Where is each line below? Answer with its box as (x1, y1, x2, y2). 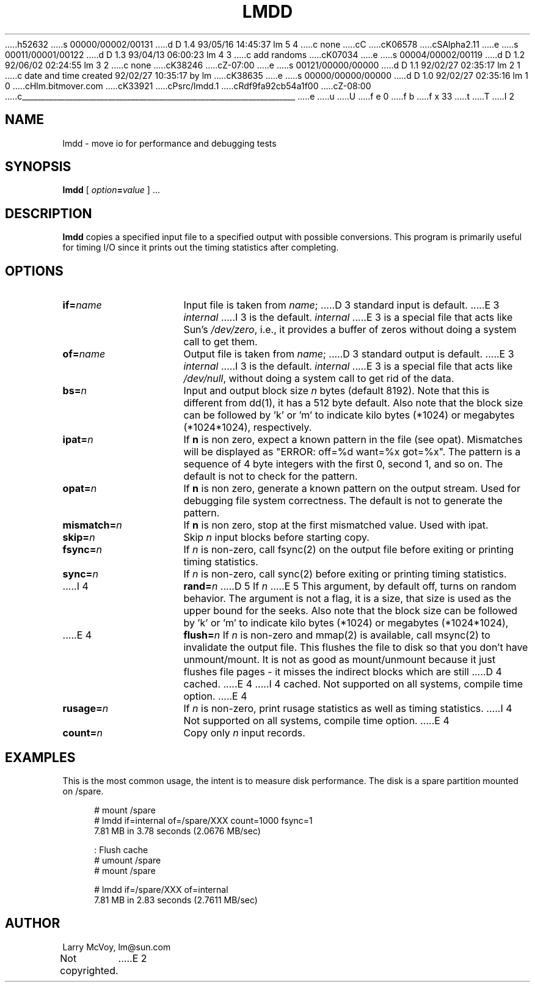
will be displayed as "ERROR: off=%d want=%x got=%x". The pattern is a (183, 446, 521, 458)
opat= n (62, 482, 97, 495)
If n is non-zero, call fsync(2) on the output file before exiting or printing (183, 543, 514, 556)
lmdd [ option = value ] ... (62, 185, 161, 196)
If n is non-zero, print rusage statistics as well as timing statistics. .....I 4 (183, 702, 512, 715)
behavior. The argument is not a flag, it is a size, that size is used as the (183, 592, 512, 605)
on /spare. (62, 785, 104, 796)
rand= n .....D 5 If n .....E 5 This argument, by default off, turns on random (183, 580, 517, 593)
